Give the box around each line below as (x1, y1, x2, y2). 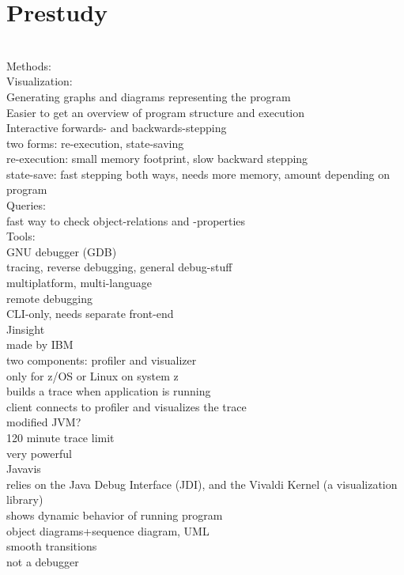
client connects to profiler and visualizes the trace (6, 398, 247, 414)
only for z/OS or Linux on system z (6, 367, 179, 384)
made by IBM (6, 336, 74, 353)
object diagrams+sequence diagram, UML (6, 522, 210, 539)
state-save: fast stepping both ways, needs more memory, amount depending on (6, 165, 391, 182)
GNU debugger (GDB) (6, 243, 117, 259)
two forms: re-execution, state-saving (6, 134, 184, 151)
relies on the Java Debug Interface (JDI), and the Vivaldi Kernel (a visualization (6, 475, 398, 492)
